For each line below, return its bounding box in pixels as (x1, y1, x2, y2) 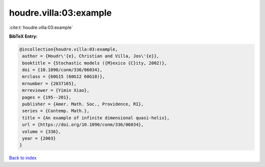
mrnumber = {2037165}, (22, 81, 77, 86)
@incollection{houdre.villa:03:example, (19, 47, 118, 52)
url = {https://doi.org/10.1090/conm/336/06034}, (22, 122, 144, 127)
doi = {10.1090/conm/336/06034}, (22, 67, 103, 73)
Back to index (9, 155, 37, 161)
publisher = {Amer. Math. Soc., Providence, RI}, (22, 101, 144, 107)
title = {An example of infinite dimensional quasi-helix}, (22, 115, 170, 120)
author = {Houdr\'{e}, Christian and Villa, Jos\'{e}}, (22, 53, 159, 59)
